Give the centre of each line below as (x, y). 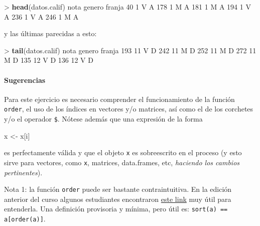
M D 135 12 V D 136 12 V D (49, 60)
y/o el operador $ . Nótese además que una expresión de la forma (103, 119)
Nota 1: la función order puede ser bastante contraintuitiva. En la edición (118, 189)
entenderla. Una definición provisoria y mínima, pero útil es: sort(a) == (116, 209)
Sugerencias (25, 80)
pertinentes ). (23, 172)
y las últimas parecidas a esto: (50, 33)
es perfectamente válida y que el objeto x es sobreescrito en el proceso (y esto (123, 152)
